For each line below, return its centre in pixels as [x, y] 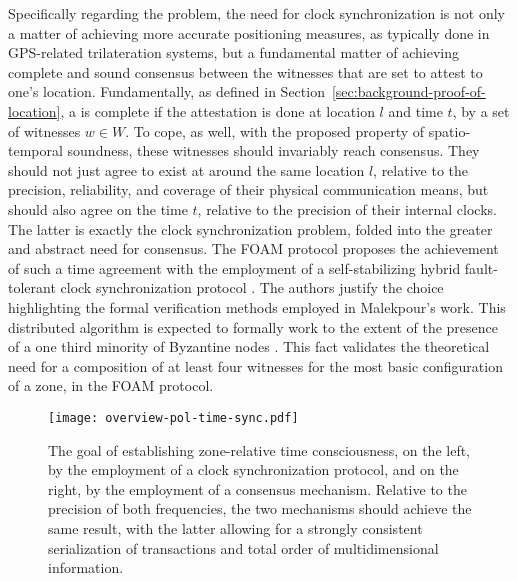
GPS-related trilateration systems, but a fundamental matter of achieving [234, 52]
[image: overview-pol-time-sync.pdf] [173, 417]
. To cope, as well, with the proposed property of [275, 130]
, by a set [481, 110]
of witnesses [44, 130]
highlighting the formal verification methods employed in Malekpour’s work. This [257, 306]
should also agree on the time [98, 208]
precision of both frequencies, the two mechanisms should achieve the [260, 508]
